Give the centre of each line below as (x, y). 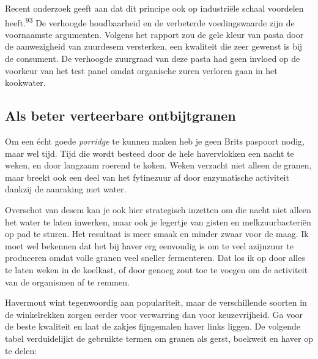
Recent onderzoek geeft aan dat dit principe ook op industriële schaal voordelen (154, 8)
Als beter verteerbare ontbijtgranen (120, 115)
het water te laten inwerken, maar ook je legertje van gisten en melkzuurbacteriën (158, 221)
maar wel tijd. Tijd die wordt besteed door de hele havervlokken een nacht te (150, 153)
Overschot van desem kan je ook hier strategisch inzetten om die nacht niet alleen (158, 209)
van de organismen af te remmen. (67, 282)
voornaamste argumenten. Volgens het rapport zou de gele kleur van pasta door (154, 34)
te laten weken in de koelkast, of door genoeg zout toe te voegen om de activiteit (157, 269)
